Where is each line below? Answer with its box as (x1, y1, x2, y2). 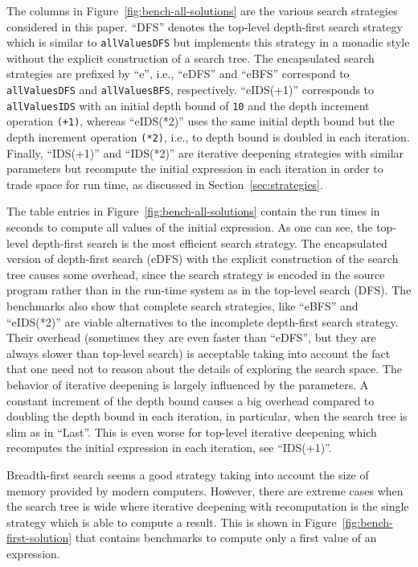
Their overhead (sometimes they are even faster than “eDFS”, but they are (6, 329, 376, 346)
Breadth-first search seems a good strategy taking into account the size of (6, 466, 369, 483)
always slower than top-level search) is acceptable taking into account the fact (6, 344, 391, 361)
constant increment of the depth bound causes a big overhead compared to (6, 392, 375, 409)
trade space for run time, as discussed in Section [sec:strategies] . (6, 175, 323, 192)
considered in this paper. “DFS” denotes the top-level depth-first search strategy (6, 18, 403, 35)
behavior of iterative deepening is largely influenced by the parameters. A (6, 376, 369, 392)
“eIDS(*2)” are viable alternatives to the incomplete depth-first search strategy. (6, 313, 399, 330)
